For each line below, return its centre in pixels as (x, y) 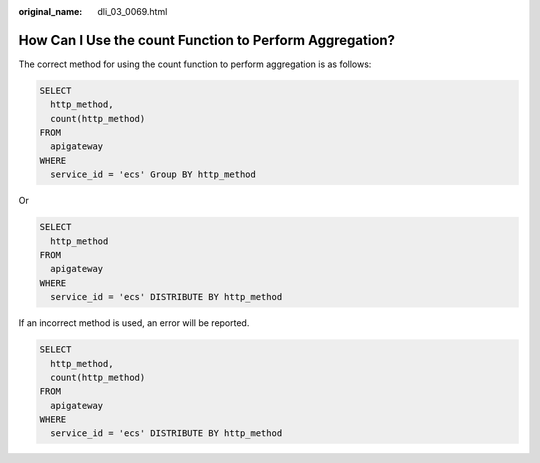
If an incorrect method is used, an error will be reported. (134, 323)
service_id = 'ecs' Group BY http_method (153, 174)
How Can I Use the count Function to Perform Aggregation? (206, 40)
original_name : (50, 11)
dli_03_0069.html (132, 11)
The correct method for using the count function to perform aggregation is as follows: (195, 64)
